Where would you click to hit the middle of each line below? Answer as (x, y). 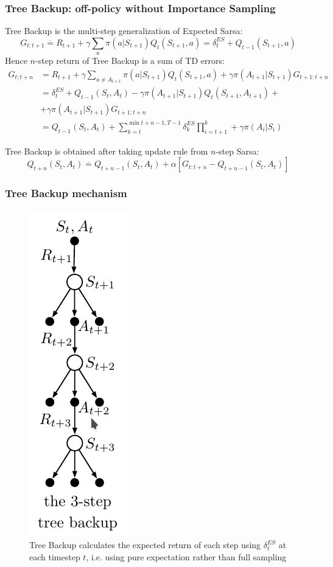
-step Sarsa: (237, 151)
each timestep (55, 556)
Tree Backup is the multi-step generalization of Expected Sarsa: (124, 31)
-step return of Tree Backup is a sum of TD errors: (130, 61)
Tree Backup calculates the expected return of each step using (145, 545)
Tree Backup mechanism (66, 193)
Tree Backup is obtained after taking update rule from (107, 151)
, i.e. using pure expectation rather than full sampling (186, 556)
